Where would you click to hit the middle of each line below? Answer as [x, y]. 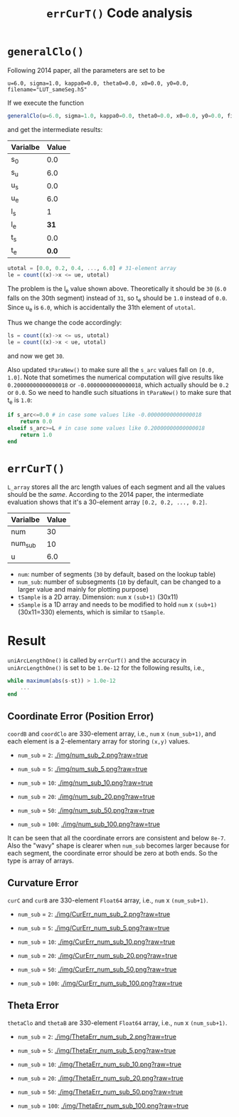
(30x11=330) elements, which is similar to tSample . [91, 612]
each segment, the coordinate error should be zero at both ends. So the [113, 853]
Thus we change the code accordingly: [65, 323]
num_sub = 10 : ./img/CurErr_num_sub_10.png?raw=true [96, 942]
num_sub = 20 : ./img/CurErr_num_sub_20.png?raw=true [97, 955]
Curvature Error [43, 883]
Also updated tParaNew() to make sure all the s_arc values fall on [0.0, [111, 370]
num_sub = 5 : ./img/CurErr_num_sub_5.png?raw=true [94, 927]
